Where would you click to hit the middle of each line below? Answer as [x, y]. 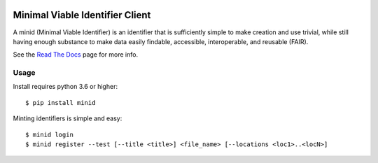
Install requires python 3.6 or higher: [65, 87]
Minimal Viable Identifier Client [82, 15]
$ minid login [49, 134]
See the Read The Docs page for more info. [76, 55]
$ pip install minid [61, 102]
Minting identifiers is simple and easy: [68, 118]
